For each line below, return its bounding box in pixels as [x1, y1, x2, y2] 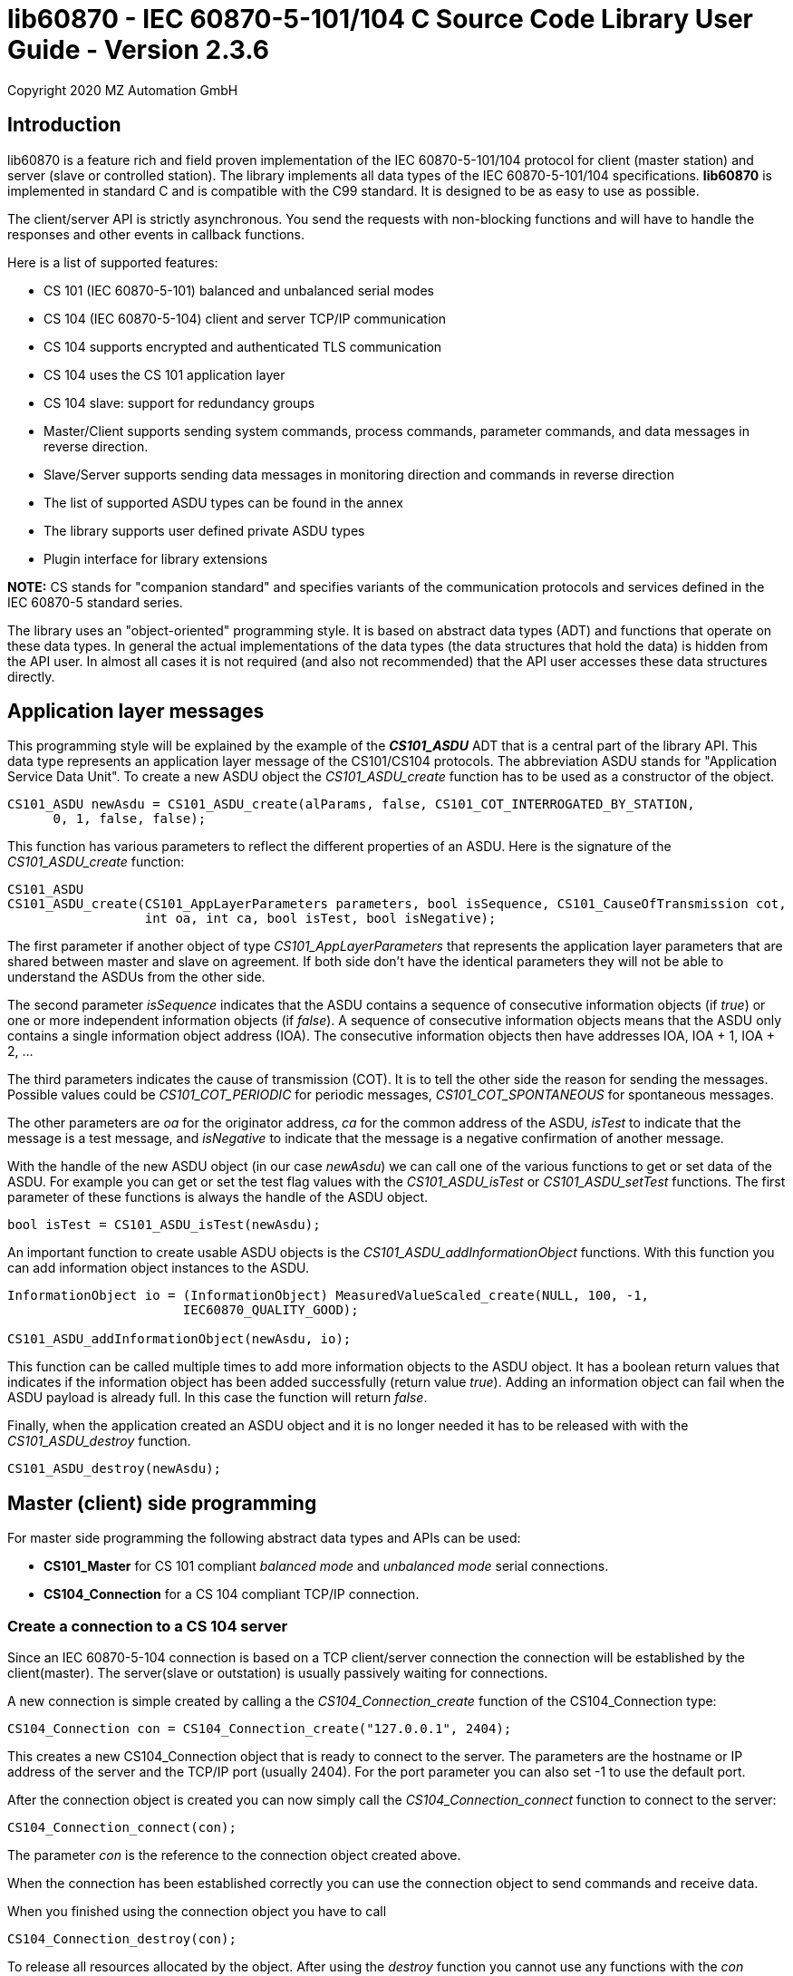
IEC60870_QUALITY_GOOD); [182, 1303, 359, 1318]
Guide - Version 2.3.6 [7, 34, 270, 65]
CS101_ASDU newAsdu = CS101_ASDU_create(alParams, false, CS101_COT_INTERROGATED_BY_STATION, [7, 797, 695, 812]
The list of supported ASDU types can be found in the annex [44, 494, 403, 510]
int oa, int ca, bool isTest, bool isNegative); [144, 911, 497, 926]
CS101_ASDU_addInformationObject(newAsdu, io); [7, 1332, 352, 1347]
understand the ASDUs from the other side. [7, 969, 266, 985]
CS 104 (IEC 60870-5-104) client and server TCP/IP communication [44, 310, 446, 326]
